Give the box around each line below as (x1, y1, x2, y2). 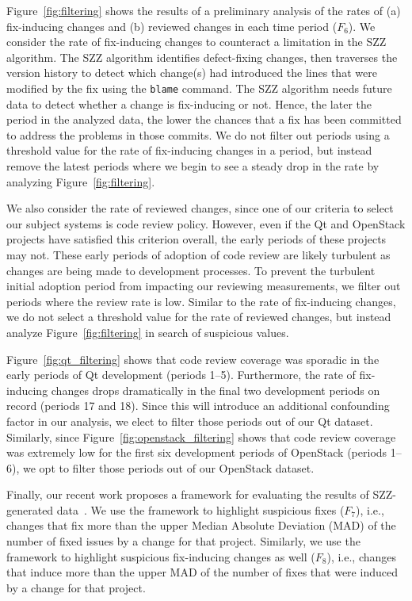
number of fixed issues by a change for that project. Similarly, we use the (6, 533, 360, 549)
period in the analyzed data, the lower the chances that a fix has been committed (6, 111, 402, 128)
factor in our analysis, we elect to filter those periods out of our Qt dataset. (6, 412, 373, 429)
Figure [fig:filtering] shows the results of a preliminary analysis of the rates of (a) (6, 2, 401, 18)
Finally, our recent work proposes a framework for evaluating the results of (6, 486, 369, 503)
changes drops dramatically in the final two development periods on (51, 381, 380, 398)
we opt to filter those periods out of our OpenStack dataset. (22, 459, 315, 476)
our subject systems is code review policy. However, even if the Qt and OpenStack (6, 215, 406, 232)
